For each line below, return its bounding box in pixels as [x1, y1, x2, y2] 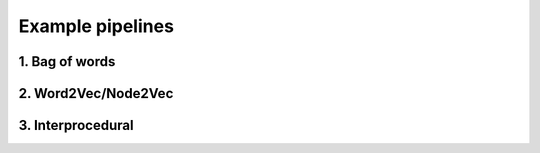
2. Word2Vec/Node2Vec [18, 85, 174, 102]
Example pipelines [18, 15, 175, 37]
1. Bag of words [18, 53, 116, 70]
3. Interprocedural [18, 117, 134, 134]
